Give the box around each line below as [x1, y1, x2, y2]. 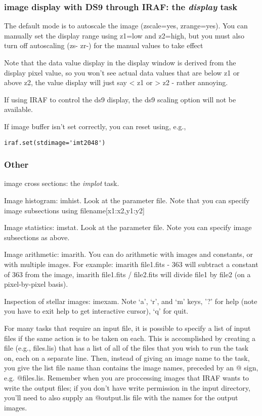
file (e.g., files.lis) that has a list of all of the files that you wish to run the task [4, 343, 249, 353]
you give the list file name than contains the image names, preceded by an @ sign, [4, 362, 258, 373]
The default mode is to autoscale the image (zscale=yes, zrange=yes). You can [4, 20, 248, 31]
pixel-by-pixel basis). [4, 279, 68, 289]
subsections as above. [4, 232, 70, 242]
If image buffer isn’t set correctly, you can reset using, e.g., [4, 121, 186, 131]
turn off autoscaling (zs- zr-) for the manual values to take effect [4, 40, 203, 51]
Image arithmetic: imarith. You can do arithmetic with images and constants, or [4, 249, 253, 259]
